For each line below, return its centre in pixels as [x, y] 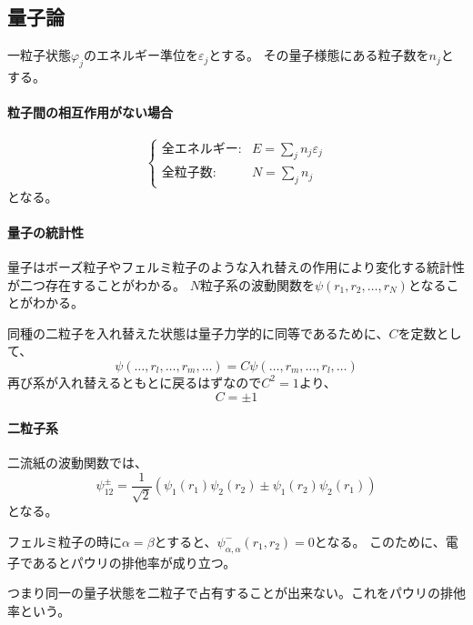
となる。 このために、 [380, 541]
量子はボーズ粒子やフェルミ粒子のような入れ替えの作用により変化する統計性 [236, 266]
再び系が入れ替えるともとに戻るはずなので [135, 382]
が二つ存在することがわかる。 [96, 284]
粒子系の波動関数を [257, 284]
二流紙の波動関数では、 [77, 463]
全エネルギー [200, 149]
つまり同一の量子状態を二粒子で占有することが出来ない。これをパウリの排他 [236, 593]
